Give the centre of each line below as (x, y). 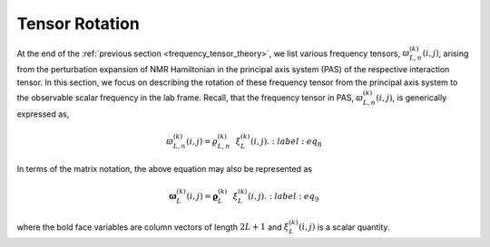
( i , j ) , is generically (412, 97)
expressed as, (43, 114)
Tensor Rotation (78, 24)
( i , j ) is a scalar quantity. (344, 227)
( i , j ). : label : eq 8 (286, 142)
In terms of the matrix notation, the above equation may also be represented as (165, 169)
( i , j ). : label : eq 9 (284, 197)
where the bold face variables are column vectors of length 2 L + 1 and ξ (153, 227)
